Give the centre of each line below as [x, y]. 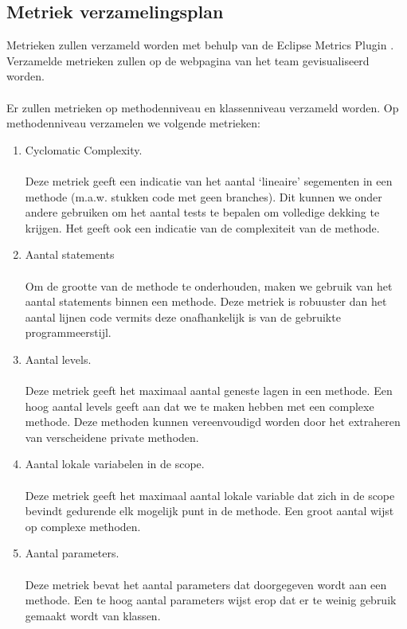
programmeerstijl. [68, 332]
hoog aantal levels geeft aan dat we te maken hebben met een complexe [200, 406]
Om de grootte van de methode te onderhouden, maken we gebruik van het [209, 285]
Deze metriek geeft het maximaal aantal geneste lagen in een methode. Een [209, 391]
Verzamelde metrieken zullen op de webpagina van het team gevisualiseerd [188, 60]
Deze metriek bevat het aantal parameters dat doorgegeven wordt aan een [206, 584]
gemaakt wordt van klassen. [93, 615]
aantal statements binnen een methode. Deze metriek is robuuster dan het [206, 301]
